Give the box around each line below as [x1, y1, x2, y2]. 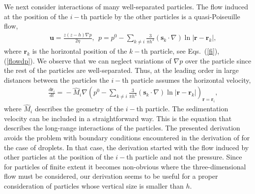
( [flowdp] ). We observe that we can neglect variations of [4, 55, 171, 65]
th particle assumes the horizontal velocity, [122, 74, 251, 85]
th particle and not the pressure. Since [126, 152, 242, 162]
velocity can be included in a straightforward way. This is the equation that [4, 113, 232, 123]
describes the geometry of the [34, 103, 124, 114]
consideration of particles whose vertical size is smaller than [4, 181, 184, 191]
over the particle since [185, 55, 252, 65]
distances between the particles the [4, 74, 109, 85]
